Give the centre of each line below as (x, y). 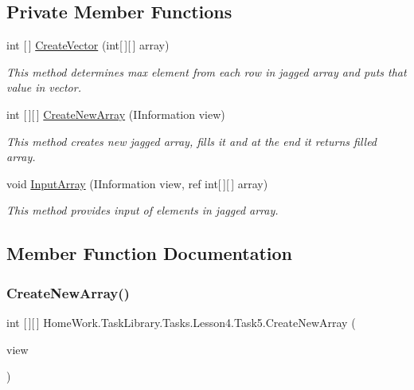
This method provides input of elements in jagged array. (143, 210)
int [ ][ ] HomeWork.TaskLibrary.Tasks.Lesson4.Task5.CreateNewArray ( (181, 322)
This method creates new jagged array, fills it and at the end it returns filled (192, 141)
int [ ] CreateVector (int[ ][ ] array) (88, 45)
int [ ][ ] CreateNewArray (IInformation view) (116, 114)
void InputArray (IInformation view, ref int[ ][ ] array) (137, 183)
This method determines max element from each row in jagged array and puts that (207, 71)
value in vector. (44, 87)
